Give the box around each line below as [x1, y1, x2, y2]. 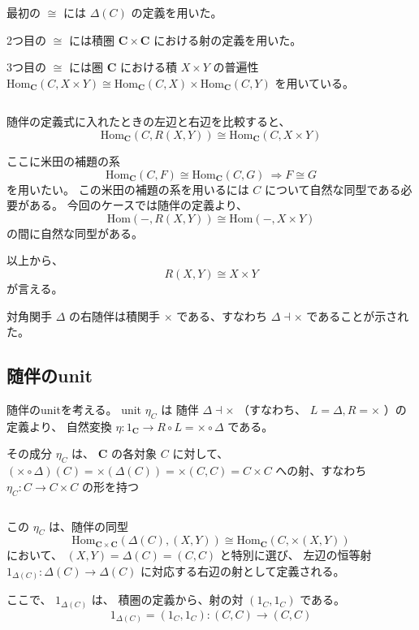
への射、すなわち [275, 462, 367, 479]
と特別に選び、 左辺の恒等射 [219, 546, 372, 563]
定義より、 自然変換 [6, 417, 112, 434]
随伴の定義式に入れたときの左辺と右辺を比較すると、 [6, 113, 291, 130]
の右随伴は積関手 [69, 307, 161, 324]
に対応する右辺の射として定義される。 [140, 562, 345, 579]
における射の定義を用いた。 [153, 31, 302, 48]
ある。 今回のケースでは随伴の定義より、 [28, 196, 248, 214]
